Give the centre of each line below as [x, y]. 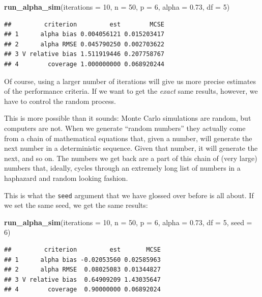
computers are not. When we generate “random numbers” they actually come [125, 128]
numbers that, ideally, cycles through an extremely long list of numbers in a [122, 168]
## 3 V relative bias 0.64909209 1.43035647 [82, 279]
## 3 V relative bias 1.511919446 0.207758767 [84, 54]
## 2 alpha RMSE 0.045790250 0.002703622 [84, 44]
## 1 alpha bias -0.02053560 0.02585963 [82, 260]
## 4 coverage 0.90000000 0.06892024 [82, 290]
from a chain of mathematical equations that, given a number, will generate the [128, 138]
